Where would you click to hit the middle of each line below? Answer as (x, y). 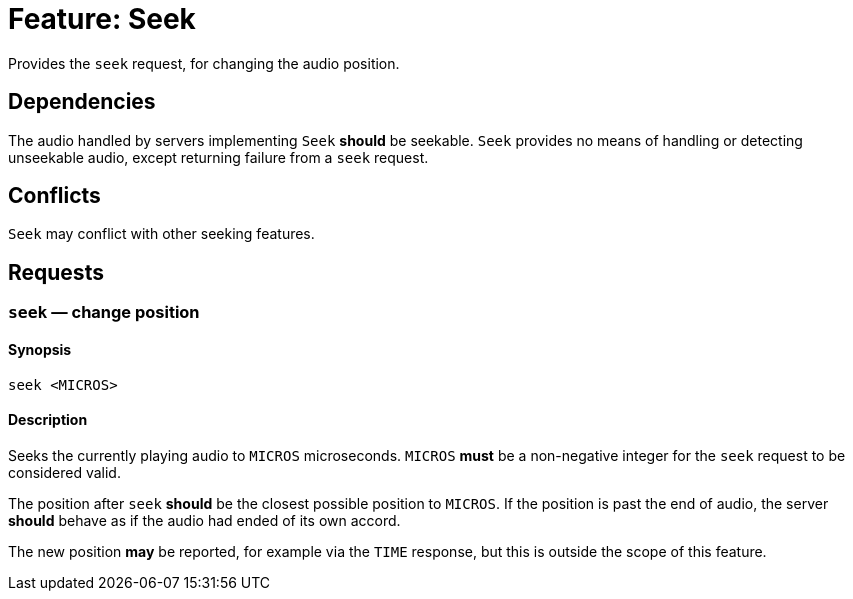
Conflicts (54, 196)
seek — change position (104, 312)
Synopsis (40, 349)
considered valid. (64, 472)
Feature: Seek (102, 19)
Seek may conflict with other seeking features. (161, 234)
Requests (56, 272)
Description (48, 420)
